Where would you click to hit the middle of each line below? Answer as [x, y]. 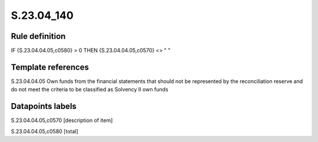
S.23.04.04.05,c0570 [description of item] [62, 120]
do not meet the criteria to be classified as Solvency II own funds [90, 90]
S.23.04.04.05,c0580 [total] [45, 131]
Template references [50, 67]
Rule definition [38, 36]
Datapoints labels [44, 106]
